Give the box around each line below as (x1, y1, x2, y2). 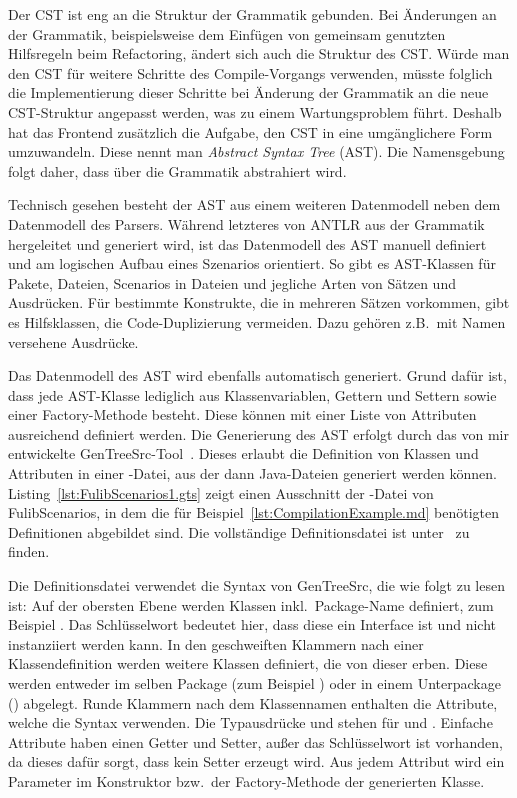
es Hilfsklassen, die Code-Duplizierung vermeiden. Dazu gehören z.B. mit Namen (8, 311, 506, 332)
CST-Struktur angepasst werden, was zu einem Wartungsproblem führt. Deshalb (8, 101, 502, 122)
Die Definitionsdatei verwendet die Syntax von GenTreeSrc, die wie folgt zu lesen (8, 575, 505, 596)
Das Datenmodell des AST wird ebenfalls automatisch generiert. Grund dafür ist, (8, 365, 507, 386)
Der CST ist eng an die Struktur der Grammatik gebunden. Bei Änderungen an (8, 4, 497, 24)
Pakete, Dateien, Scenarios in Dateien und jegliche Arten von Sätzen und (8, 272, 456, 293)
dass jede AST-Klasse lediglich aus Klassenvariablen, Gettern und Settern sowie (8, 384, 497, 405)
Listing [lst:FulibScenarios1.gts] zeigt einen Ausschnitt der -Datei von (8, 482, 434, 503)
